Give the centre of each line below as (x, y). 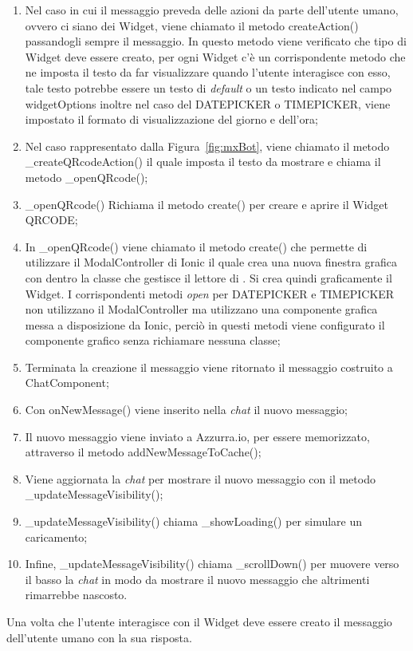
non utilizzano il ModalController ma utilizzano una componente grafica (201, 309)
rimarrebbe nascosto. (76, 595)
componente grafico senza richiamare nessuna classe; (153, 340)
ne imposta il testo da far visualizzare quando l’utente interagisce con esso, (208, 72)
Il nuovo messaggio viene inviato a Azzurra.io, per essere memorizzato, (197, 436)
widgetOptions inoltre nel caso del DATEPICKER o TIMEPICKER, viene (208, 103)
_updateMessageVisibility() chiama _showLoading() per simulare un (194, 521)
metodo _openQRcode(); (87, 177)
